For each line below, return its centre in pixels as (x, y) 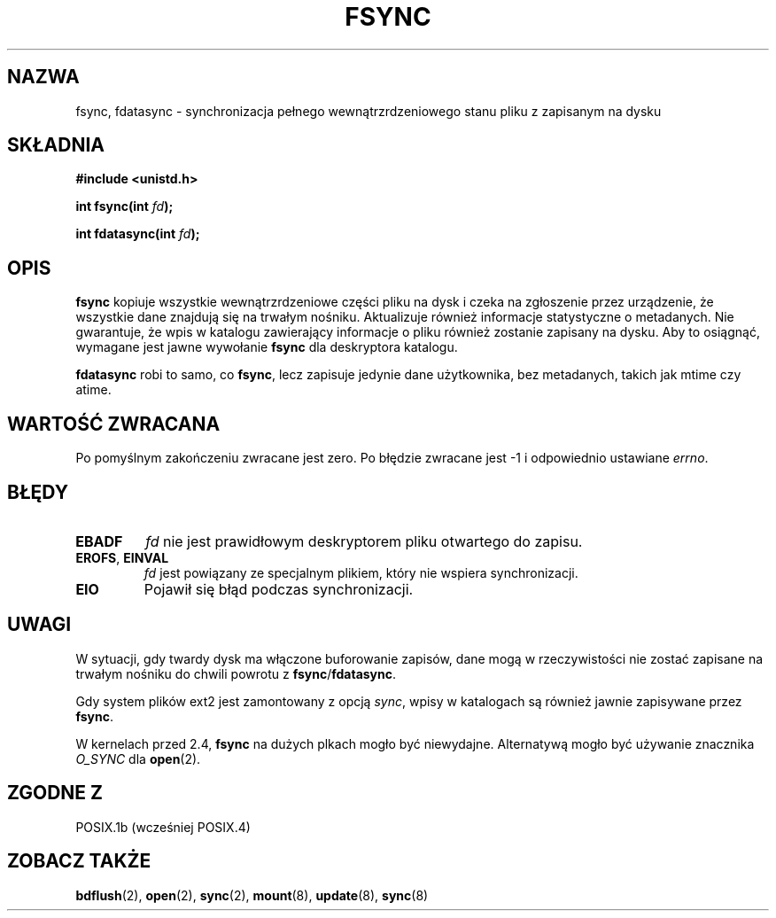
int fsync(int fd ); (124, 206)
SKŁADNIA (56, 145)
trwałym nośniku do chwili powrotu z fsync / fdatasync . (236, 673)
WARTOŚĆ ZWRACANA (114, 424)
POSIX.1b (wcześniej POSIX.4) (163, 827)
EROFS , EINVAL (122, 557)
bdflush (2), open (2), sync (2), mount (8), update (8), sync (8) (252, 895)
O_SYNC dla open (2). (138, 759)
